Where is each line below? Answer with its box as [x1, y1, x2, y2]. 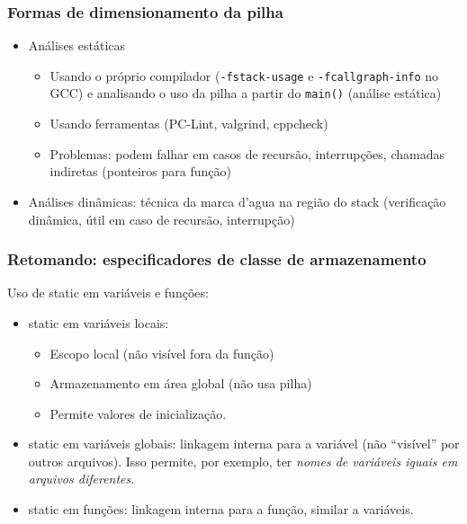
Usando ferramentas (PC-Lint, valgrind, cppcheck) [49, 114, 328, 133]
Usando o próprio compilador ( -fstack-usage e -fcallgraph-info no [49, 66, 439, 84]
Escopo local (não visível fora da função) [49, 343, 274, 362]
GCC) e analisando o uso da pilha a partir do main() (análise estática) [49, 84, 442, 102]
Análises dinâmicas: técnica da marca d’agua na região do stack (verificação [28, 191, 446, 210]
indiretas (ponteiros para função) [49, 162, 231, 181]
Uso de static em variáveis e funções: [7, 283, 209, 302]
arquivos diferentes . [28, 469, 135, 488]
